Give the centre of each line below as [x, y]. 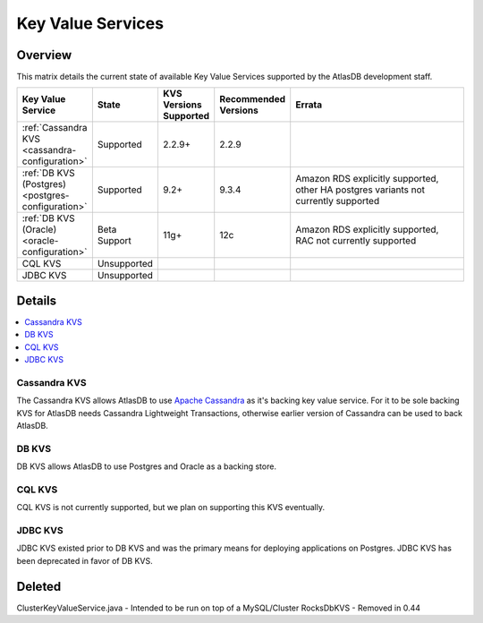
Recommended [253, 99]
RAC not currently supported [356, 241]
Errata [309, 105]
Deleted [39, 586]
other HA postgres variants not [360, 190]
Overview [44, 55]
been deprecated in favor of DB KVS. [85, 560]
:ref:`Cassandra [55, 128]
